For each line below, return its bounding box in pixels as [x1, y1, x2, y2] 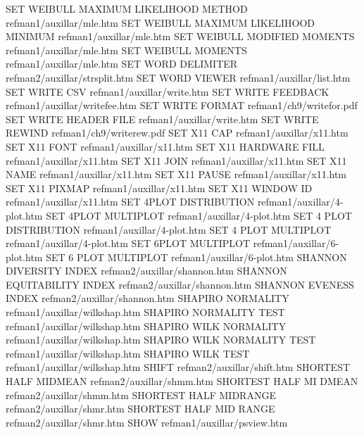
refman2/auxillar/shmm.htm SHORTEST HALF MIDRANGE [6, 387, 276, 402]
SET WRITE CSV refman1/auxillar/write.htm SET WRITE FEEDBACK [6, 84, 330, 99]
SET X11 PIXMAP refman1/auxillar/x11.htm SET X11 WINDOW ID [6, 180, 313, 195]
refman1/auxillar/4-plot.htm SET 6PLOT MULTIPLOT [6, 236, 251, 251]
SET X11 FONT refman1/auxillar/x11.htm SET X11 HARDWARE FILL [6, 139, 325, 153]
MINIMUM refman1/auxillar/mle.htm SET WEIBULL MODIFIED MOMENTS [6, 29, 355, 44]
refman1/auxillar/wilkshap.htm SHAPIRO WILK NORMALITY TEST [6, 332, 316, 347]
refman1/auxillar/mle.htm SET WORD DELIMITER [6, 56, 238, 71]
